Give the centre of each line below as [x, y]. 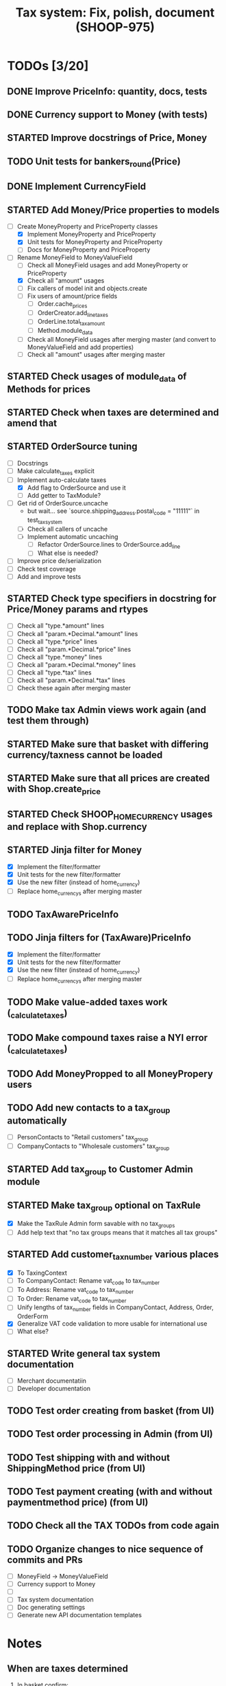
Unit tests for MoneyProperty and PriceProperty [95, 242]
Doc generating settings [51, 1608]
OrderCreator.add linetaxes [73, 313]
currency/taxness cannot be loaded [85, 755]
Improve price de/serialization [59, 561]
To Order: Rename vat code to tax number [72, 1299]
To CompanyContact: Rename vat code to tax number [88, 1282]
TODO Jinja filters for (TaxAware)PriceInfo [99, 938]
